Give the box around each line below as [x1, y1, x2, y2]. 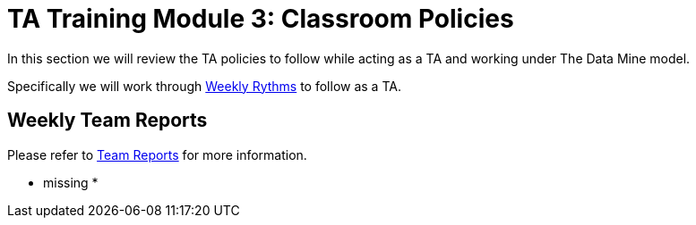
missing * [43, 174, 99, 190]
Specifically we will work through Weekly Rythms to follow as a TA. [7, 78, 401, 94]
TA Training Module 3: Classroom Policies [7, 4, 514, 34]
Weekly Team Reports [7, 109, 208, 132]
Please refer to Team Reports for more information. [7, 146, 307, 162]
